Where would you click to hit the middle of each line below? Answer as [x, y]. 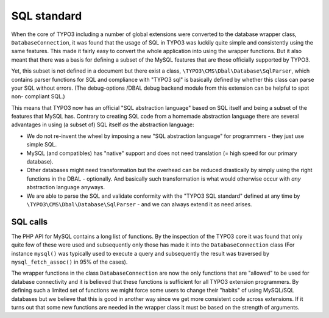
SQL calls [30, 222]
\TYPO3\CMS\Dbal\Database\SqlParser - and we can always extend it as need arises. [139, 204]
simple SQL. [42, 145]
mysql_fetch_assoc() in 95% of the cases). [69, 262]
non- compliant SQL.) [38, 96]
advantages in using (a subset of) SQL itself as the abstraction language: [103, 125]
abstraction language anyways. [66, 187]
